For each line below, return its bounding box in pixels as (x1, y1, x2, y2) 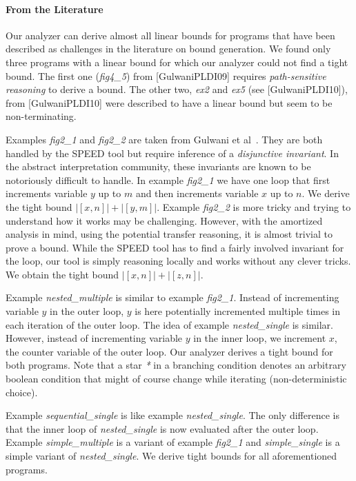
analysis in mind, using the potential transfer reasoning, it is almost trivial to (6, 227, 333, 241)
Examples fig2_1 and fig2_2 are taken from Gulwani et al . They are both (6, 132, 323, 146)
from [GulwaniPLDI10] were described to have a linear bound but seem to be (6, 95, 333, 110)
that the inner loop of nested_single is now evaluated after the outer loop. (6, 421, 319, 436)
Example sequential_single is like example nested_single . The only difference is (6, 408, 339, 422)
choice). (6, 385, 38, 399)
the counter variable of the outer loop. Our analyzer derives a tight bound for (6, 344, 333, 358)
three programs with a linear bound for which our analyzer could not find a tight (6, 54, 348, 69)
